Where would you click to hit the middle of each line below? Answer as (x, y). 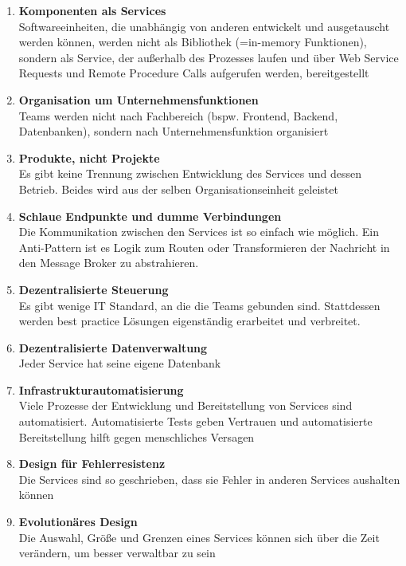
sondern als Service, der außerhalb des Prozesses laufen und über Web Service (209, 57)
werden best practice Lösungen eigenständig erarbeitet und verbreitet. (189, 321)
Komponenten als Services (92, 10)
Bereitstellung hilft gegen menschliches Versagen (137, 436)
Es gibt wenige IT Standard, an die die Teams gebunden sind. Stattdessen (199, 305)
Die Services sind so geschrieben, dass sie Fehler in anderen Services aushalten (209, 479)
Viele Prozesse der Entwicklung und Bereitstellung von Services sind (185, 405)
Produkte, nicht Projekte (89, 157)
